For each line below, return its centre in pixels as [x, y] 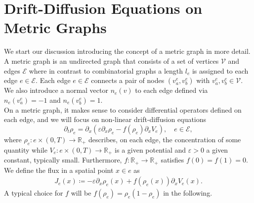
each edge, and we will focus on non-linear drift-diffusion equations [105, 119]
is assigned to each [220, 70]
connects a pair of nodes [128, 80]
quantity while [26, 149]
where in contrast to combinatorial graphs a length [106, 70]
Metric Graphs [55, 27]
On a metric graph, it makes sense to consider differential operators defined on [123, 109]
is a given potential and [150, 149]
